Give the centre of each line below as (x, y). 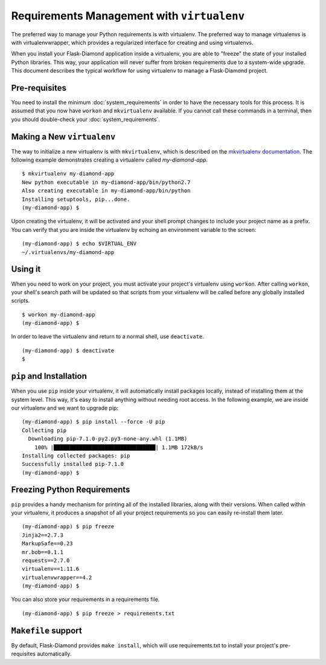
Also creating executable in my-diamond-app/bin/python (106, 191)
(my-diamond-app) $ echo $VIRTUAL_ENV (79, 244)
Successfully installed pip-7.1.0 (73, 464)
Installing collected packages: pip (76, 456)
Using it (26, 269)
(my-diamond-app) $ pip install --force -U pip (94, 422)
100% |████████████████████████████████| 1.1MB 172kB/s (119, 447)
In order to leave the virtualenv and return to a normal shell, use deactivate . (108, 336)
